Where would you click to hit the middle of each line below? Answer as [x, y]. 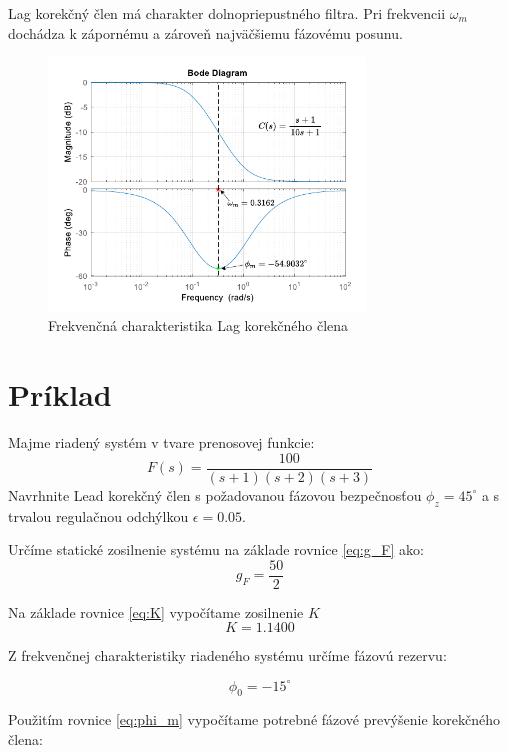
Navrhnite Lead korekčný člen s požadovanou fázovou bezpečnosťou [215, 494]
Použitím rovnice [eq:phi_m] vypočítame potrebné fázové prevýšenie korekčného [254, 719]
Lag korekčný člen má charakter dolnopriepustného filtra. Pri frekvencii [227, 13]
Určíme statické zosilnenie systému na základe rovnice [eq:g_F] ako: [216, 549]
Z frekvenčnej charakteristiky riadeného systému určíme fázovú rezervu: [227, 655]
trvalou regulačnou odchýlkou [98, 515]
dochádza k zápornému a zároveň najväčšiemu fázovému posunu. [205, 32]
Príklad [60, 394]
